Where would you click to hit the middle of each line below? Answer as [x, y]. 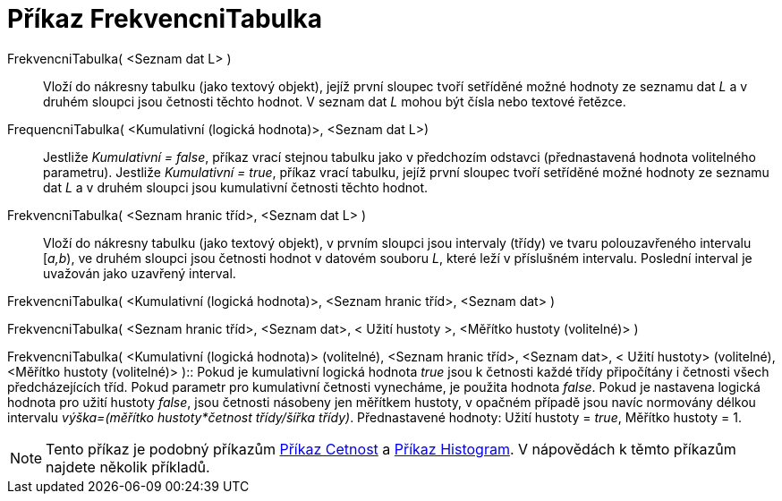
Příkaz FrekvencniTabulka [165, 19]
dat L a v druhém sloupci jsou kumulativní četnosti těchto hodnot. [236, 187]
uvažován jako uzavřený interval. [140, 273]
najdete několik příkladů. [128, 467]
